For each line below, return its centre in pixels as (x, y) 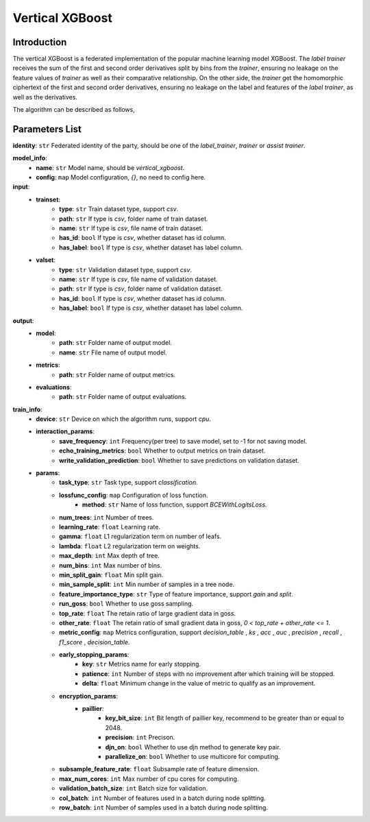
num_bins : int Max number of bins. (111, 565)
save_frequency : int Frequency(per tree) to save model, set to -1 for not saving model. (183, 441)
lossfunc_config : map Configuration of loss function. (134, 495)
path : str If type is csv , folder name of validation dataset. (141, 289)
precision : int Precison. (140, 738)
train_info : (27, 409)
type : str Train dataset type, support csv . (119, 209)
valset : (46, 260)
